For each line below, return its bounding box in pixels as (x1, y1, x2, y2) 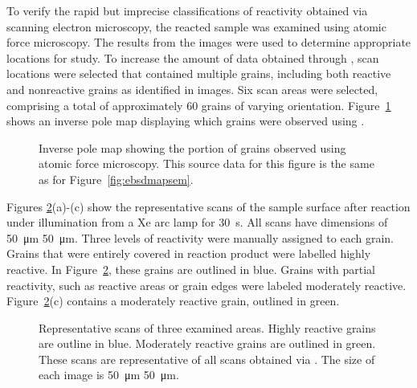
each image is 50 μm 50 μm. (39, 366, 179, 383)
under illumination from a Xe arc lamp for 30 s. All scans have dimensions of (6, 214, 388, 231)
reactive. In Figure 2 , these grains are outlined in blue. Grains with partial (6, 260, 375, 277)
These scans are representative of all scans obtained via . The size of (39, 350, 375, 367)
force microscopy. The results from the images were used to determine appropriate (6, 34, 411, 51)
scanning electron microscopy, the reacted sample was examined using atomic (6, 18, 386, 35)
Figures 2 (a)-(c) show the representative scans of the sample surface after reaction (6, 198, 411, 214)
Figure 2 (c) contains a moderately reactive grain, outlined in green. (6, 292, 340, 309)
